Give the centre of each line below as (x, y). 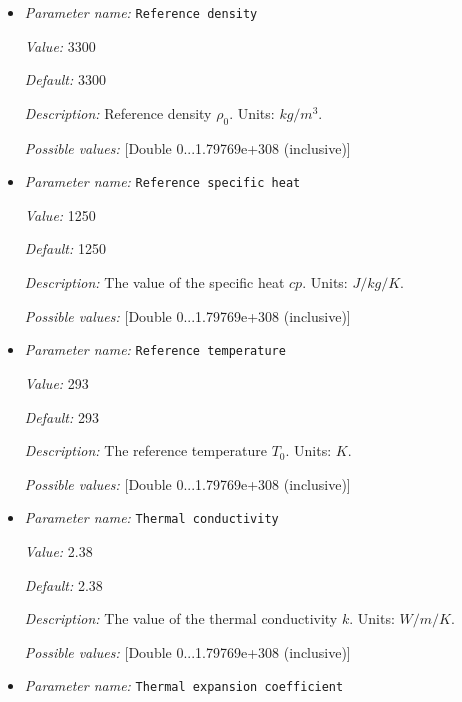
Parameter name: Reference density (141, 12)
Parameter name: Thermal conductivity (151, 517)
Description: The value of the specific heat (154, 282)
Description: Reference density (118, 112)
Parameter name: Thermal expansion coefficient (184, 685)
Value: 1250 (60, 214)
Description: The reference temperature (145, 450)
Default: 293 (61, 416)
